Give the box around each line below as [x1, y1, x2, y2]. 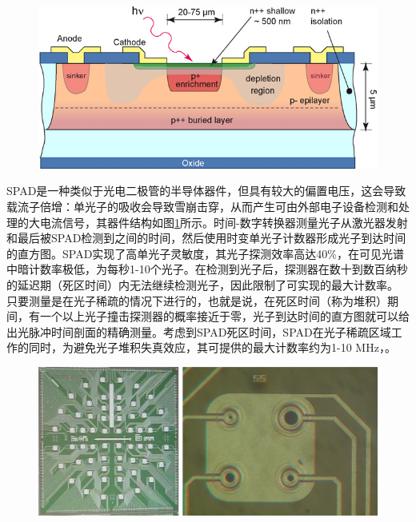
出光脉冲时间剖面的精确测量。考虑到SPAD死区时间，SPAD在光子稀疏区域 [6, 323, 391, 340]
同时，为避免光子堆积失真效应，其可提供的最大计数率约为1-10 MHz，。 [28, 339, 396, 356]
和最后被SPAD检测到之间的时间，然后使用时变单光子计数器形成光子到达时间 [6, 229, 406, 246]
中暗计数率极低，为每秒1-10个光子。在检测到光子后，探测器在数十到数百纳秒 [6, 261, 408, 277]
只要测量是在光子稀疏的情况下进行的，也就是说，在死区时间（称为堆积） [6, 292, 387, 309]
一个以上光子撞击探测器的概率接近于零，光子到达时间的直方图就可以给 [39, 308, 410, 325]
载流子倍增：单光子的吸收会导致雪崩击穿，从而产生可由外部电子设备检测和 [6, 198, 398, 215]
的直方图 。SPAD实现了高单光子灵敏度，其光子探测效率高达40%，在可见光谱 [6, 245, 405, 261]
